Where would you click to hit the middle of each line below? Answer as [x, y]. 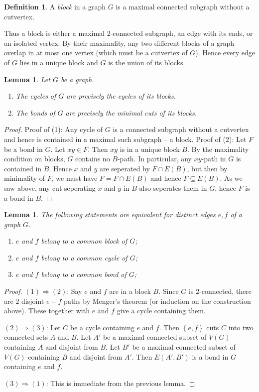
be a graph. [77, 79]
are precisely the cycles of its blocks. [121, 96]
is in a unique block [150, 149]
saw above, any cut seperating [50, 188]
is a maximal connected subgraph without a [183, 6]
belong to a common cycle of [84, 257]
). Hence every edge [225, 53]
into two [241, 327]
